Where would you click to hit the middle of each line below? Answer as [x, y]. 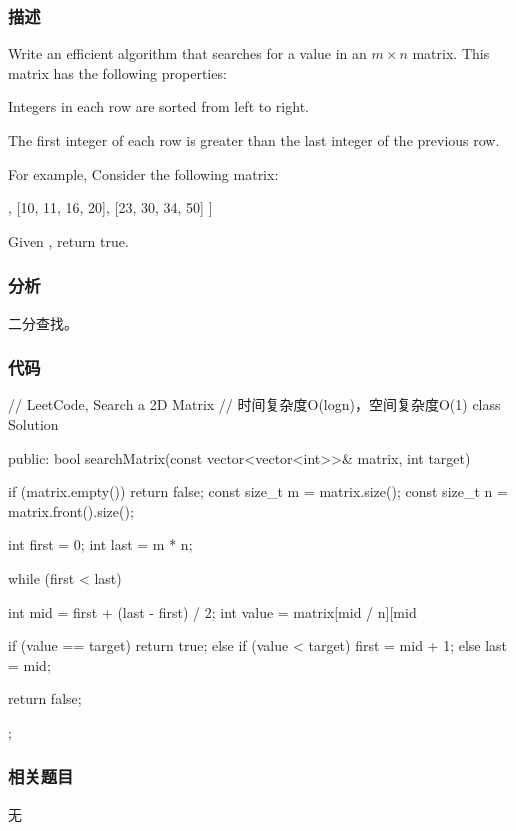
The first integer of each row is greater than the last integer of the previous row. [254, 140]
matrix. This [451, 53]
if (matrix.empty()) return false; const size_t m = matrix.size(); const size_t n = [258, 491]
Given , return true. [68, 240]
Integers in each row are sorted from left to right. [158, 106]
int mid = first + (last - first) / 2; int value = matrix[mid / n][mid [212, 611]
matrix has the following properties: [117, 72]
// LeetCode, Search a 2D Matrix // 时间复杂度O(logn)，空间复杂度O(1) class [254, 404]
